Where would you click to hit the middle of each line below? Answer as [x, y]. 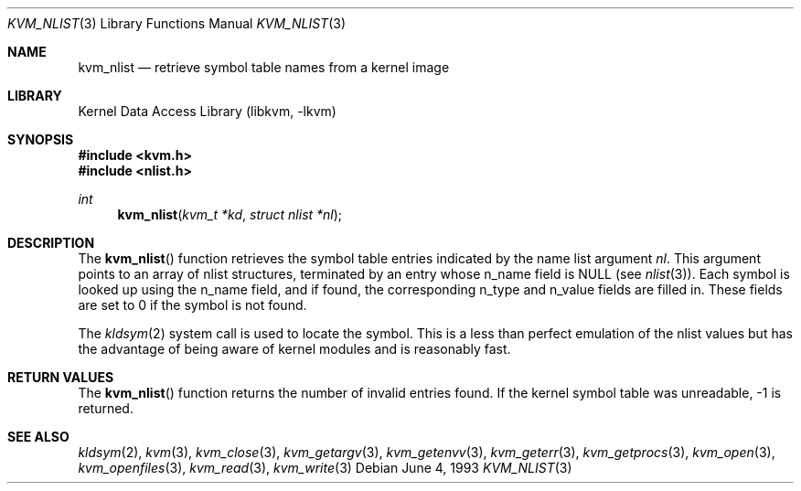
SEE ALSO [38, 437]
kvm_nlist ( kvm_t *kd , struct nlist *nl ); [230, 214]
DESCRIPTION [51, 243]
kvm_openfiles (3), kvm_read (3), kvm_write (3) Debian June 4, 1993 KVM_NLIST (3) [325, 468]
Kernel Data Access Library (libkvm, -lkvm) [207, 111]
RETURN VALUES [61, 377]
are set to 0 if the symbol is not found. [192, 305]
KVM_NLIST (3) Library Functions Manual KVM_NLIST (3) [177, 23]
